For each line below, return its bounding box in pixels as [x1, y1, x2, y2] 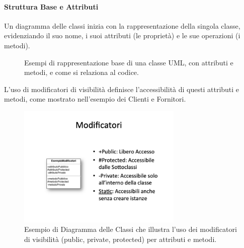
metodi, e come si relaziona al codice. [24, 67, 139, 77]
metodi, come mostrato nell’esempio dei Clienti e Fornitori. [4, 94, 186, 104]
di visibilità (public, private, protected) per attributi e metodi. [24, 233, 217, 244]
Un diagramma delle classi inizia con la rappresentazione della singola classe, [4, 20, 240, 31]
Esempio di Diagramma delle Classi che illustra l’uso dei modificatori [24, 224, 237, 234]
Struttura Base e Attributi [4, 1, 99, 12]
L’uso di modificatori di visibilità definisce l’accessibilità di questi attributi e [4, 84, 239, 94]
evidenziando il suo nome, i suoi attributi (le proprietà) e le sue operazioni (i [4, 30, 240, 41]
